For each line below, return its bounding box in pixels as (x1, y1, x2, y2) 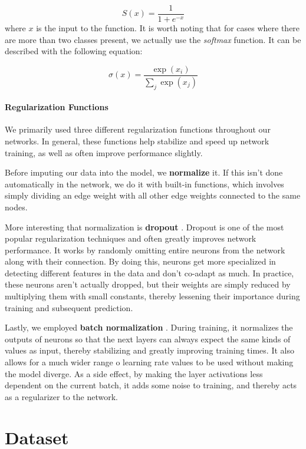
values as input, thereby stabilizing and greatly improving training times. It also (5, 344, 294, 356)
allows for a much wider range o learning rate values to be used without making (5, 356, 294, 368)
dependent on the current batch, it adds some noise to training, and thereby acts (5, 379, 297, 391)
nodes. (5, 200, 28, 213)
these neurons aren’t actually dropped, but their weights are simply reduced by (5, 278, 291, 290)
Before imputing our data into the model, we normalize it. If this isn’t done (5, 166, 283, 179)
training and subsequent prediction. (5, 301, 133, 313)
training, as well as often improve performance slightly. (5, 146, 203, 159)
